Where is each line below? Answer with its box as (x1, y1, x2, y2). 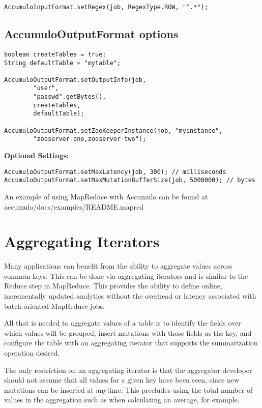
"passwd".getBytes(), (33, 93, 106, 101)
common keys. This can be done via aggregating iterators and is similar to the (4, 270, 248, 281)
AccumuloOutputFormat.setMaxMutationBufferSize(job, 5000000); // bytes (4, 177, 255, 184)
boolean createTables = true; (4, 50, 106, 58)
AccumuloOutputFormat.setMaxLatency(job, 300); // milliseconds (4, 168, 226, 176)
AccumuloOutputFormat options (4, 26, 179, 42)
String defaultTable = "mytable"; (4, 59, 121, 67)
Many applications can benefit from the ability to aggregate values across (4, 260, 232, 271)
